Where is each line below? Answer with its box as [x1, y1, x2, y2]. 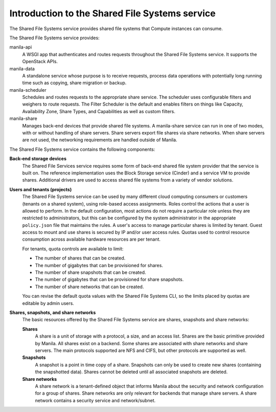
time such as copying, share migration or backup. [22, 80, 127, 86]
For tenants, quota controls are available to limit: [22, 245, 124, 252]
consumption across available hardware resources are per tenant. [22, 236, 161, 242]
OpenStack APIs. [22, 59, 58, 65]
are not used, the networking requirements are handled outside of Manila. [22, 137, 177, 143]
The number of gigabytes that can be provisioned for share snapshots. [35, 276, 184, 282]
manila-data [9, 65, 35, 71]
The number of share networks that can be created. [35, 284, 144, 290]
